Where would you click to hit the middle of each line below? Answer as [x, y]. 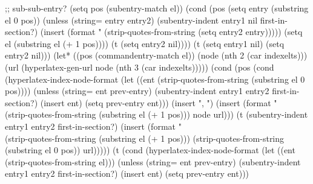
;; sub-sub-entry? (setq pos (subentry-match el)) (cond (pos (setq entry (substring [157, 8]
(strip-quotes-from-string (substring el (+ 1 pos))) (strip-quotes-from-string [145, 138]
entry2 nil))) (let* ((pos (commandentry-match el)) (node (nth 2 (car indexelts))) [156, 55]
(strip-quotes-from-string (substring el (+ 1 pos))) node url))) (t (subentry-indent [156, 114]
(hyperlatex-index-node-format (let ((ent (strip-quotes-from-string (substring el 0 [155, 79]
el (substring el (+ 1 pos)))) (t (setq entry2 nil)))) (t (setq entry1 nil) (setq [145, 43]
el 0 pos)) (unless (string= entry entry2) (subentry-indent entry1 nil [131, 20]
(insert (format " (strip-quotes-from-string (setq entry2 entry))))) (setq [171, 32]
